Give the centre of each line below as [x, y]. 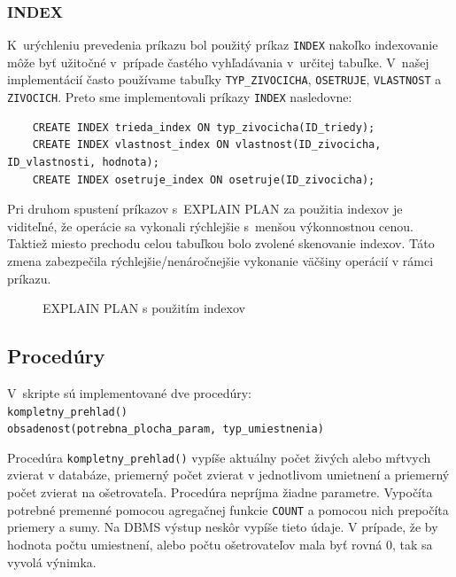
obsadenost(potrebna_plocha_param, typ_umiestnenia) [166, 429]
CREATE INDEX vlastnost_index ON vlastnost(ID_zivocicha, [207, 145]
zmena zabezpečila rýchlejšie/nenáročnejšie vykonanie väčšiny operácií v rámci [220, 260]
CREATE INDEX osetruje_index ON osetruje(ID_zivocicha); [204, 179]
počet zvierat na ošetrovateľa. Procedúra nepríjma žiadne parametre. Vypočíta [220, 492]
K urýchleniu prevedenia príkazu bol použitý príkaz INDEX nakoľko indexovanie [223, 45]
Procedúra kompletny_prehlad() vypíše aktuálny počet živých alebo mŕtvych [219, 457]
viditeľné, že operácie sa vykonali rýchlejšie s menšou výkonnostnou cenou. [210, 226]
